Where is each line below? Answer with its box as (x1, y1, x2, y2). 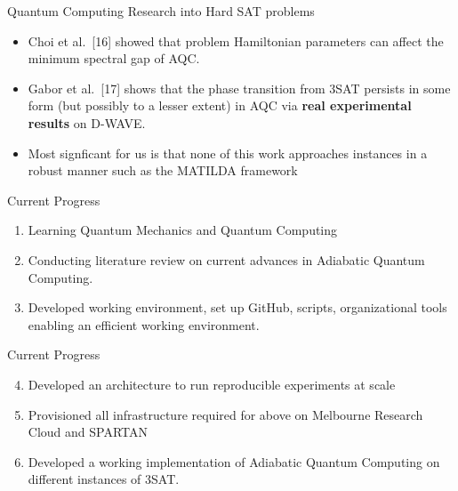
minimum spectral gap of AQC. (28, 49, 200, 68)
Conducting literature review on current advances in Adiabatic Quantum (28, 250, 425, 269)
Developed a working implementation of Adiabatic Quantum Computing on (28, 452, 440, 471)
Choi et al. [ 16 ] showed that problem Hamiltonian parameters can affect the (28, 31, 444, 50)
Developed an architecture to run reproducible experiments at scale (28, 374, 396, 393)
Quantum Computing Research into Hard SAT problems (7, 2, 315, 20)
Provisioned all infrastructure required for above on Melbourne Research (28, 405, 423, 423)
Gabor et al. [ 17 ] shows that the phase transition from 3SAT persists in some (28, 78, 451, 97)
